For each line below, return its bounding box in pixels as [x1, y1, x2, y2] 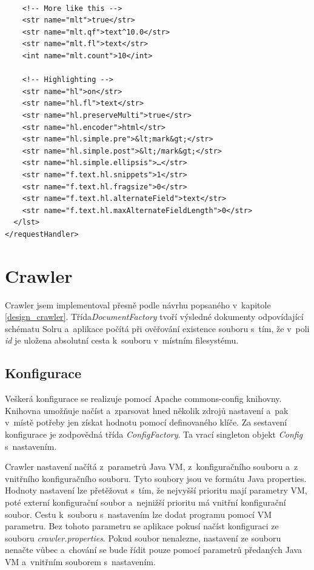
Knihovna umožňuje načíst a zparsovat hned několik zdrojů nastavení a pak [5, 404, 289, 416]
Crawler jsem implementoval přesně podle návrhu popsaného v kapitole [5, 298, 271, 311]
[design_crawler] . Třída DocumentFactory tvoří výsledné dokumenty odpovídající [5, 310, 304, 323]
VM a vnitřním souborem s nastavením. [5, 555, 156, 568]
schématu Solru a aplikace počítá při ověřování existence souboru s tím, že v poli [5, 322, 310, 334]
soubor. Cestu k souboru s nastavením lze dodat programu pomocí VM [5, 507, 272, 520]
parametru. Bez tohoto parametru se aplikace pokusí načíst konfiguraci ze [5, 520, 279, 532]
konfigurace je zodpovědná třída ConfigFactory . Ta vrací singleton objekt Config [5, 427, 303, 440]
